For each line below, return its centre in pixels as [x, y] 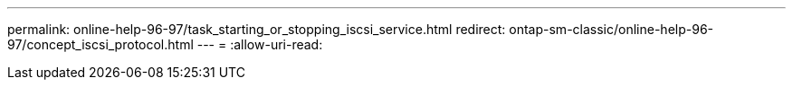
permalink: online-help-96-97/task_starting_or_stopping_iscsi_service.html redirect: [257, 29]
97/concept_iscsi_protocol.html [100, 44]
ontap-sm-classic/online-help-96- [611, 29]
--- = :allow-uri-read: [260, 44]
